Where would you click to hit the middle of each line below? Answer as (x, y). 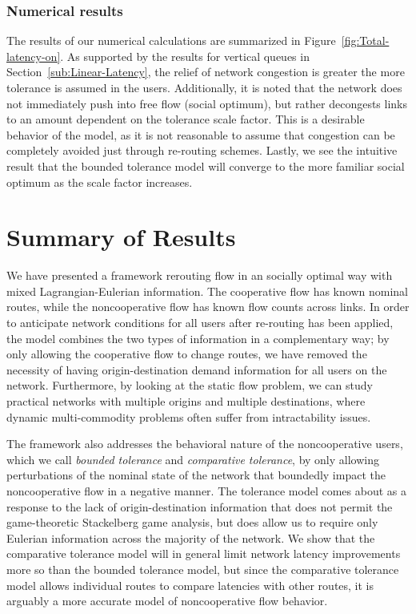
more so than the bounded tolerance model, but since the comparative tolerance (203, 569)
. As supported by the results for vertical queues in (185, 56)
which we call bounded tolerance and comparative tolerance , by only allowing (193, 459)
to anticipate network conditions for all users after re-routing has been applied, (200, 323)
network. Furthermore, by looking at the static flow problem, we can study (190, 385)
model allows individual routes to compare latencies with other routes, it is (190, 585)
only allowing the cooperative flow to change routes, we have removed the (187, 354)
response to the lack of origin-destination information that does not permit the (200, 506)
